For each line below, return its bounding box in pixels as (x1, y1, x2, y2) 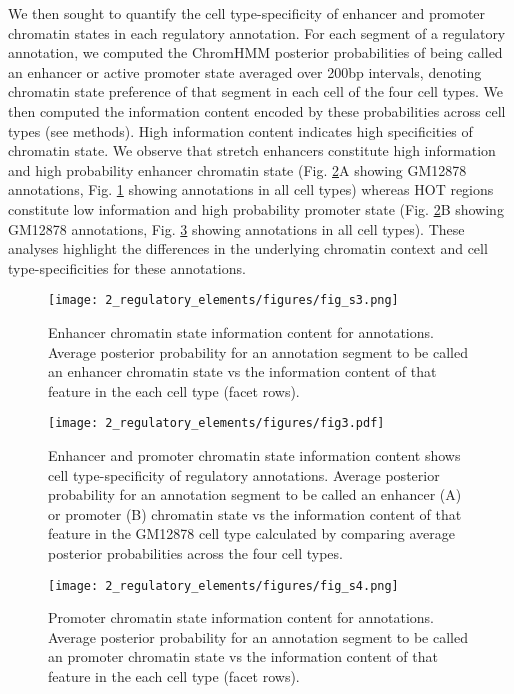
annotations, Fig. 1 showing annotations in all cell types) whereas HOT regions (8, 179, 494, 200)
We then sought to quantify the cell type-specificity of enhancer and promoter (8, 3, 486, 23)
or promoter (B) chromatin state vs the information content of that (48, 503, 462, 524)
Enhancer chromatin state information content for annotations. (48, 321, 434, 342)
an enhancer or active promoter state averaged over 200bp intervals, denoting (8, 61, 482, 82)
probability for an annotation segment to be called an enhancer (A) (48, 484, 462, 505)
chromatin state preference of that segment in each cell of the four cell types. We (8, 81, 503, 102)
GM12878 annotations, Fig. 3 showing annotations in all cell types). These (8, 218, 465, 239)
